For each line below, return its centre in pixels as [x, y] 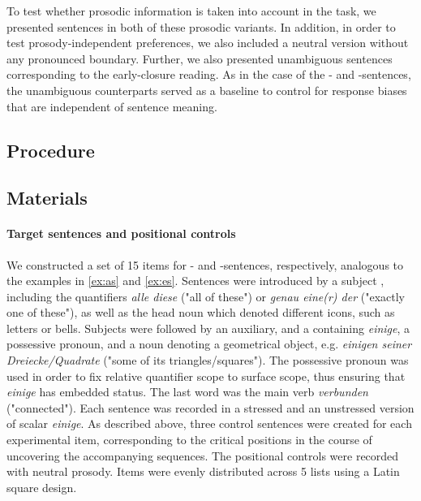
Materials [47, 198]
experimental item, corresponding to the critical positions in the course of [189, 440]
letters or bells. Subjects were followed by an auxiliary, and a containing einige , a [208, 328]
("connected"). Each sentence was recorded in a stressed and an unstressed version [210, 407]
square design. [42, 487]
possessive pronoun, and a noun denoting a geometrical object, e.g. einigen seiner [209, 344]
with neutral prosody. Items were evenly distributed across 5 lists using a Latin [203, 471]
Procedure [51, 150]
